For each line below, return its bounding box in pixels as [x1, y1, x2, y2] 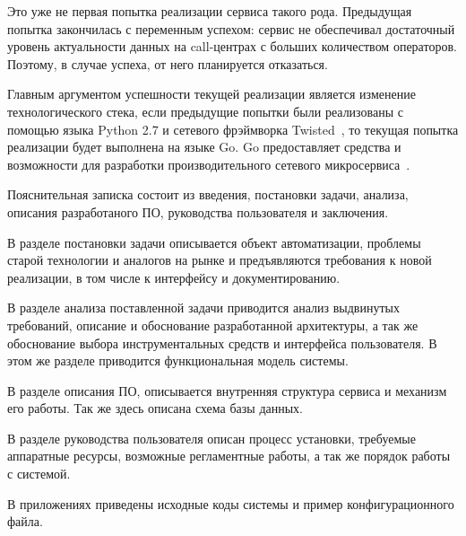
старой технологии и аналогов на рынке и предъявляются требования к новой [7, 250, 432, 269]
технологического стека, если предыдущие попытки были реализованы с [7, 101, 403, 120]
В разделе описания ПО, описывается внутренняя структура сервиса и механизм [7, 381, 447, 400]
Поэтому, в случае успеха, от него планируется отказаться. [7, 54, 328, 73]
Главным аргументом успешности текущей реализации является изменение [7, 84, 416, 103]
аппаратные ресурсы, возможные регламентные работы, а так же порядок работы [7, 446, 451, 465]
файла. [7, 512, 43, 531]
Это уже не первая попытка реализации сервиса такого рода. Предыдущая [7, 2, 412, 20]
